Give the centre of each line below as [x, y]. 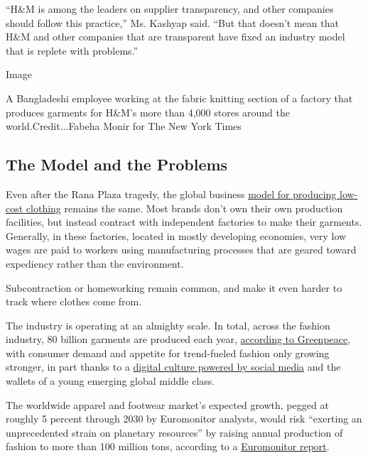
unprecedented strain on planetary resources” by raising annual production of [174, 432]
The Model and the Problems [117, 164]
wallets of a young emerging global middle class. [110, 381]
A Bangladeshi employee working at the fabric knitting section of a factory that [179, 98]
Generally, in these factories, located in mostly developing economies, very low [176, 235]
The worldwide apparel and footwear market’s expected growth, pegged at [167, 404]
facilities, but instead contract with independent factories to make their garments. [184, 222]
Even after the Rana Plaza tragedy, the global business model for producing [171, 193]
